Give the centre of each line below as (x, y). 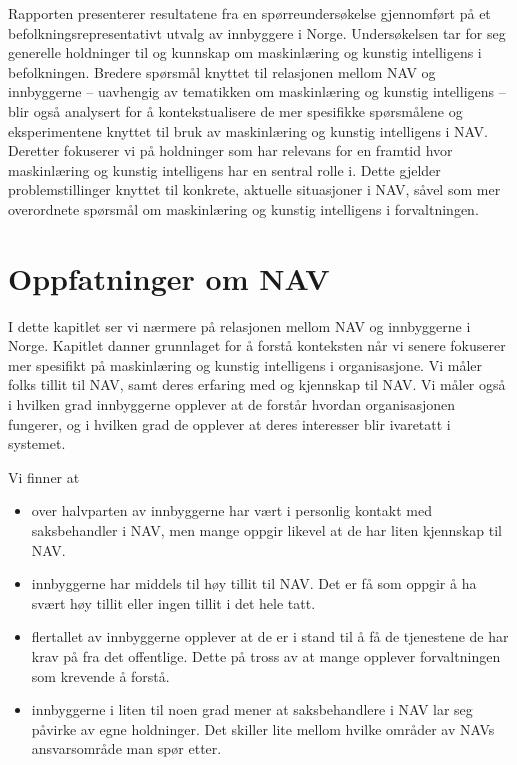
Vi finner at (44, 476)
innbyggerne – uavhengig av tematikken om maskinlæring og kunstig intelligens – (257, 91)
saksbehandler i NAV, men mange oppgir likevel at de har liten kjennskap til (266, 530)
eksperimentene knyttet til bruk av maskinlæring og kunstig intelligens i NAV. (248, 130)
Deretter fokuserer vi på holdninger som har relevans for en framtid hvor (230, 150)
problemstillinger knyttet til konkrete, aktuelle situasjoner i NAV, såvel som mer (254, 189)
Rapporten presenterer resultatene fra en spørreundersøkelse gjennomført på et (249, 13)
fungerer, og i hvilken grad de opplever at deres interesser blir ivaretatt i (229, 423)
